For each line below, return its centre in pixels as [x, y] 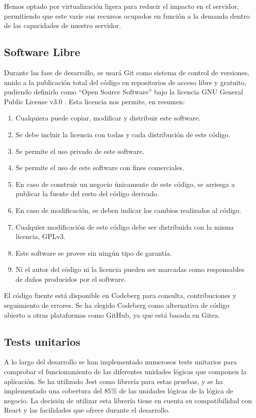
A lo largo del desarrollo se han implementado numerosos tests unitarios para [121, 362]
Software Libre [42, 52]
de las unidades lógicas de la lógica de [176, 391]
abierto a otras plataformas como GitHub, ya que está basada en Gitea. [112, 314]
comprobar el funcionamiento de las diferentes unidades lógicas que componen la [125, 372]
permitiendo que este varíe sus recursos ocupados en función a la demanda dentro [127, 15]
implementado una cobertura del [53, 391]
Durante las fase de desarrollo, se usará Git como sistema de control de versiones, [127, 72]
